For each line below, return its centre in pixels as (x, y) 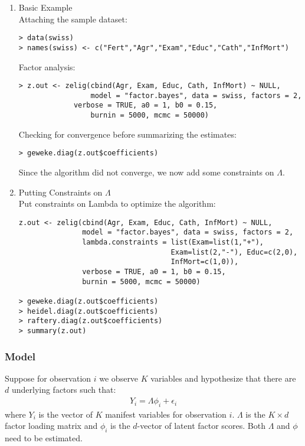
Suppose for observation (48, 378)
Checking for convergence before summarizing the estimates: (127, 134)
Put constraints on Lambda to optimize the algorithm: (117, 204)
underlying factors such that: (64, 390)
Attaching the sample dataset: (73, 19)
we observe (119, 378)
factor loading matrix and (51, 426)
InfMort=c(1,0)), (205, 262)
